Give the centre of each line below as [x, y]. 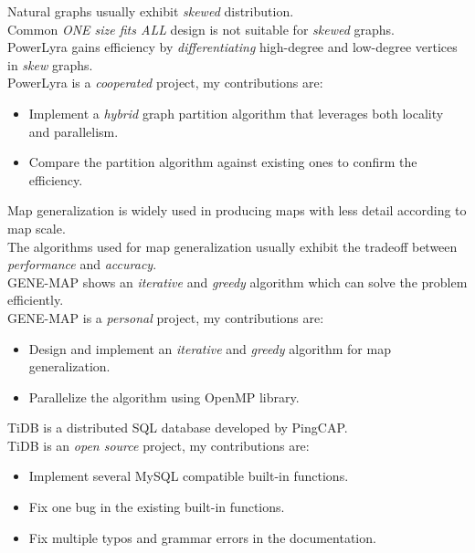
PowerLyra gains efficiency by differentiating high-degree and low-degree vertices [232, 47]
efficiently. [36, 300]
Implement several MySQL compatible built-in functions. [189, 476]
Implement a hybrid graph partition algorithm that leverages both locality [236, 113]
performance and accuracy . [82, 264]
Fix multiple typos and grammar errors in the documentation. [202, 537]
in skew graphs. [50, 64]
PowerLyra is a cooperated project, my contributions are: [165, 83]
